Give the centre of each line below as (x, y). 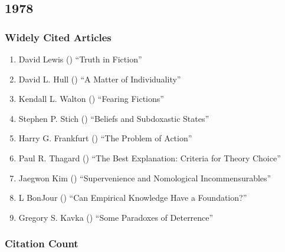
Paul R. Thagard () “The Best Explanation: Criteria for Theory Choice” (150, 157)
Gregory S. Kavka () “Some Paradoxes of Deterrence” (116, 217)
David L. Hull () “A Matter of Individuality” (100, 79)
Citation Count (42, 243)
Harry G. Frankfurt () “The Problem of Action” (105, 138)
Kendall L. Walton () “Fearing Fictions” (91, 99)
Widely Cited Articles (58, 37)
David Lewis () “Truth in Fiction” (80, 59)
